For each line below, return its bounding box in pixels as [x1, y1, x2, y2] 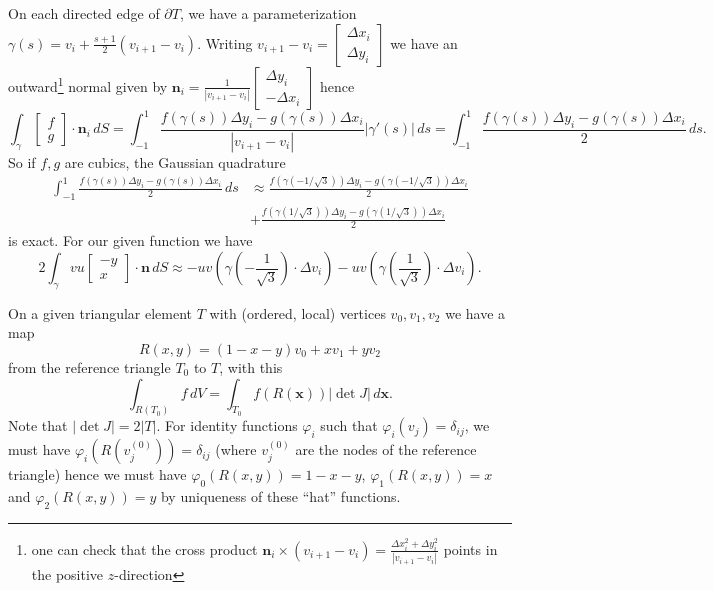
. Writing [197, 32, 253, 53]
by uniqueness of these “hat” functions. [160, 486, 401, 507]
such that [320, 415, 378, 436]
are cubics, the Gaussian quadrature [64, 151, 286, 172]
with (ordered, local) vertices [209, 302, 386, 323]
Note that [8, 415, 68, 436]
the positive [31, 564, 104, 585]
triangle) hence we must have [8, 464, 187, 485]
